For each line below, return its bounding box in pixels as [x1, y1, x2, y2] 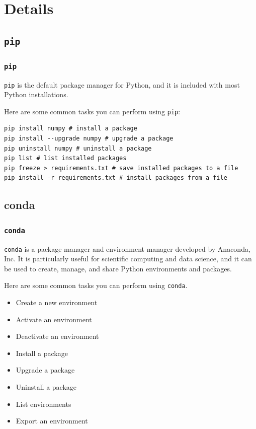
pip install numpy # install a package [4, 125, 137, 132]
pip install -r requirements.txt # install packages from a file [4, 174, 227, 182]
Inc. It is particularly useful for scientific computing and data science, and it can [4, 253, 252, 264]
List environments [16, 398, 71, 409]
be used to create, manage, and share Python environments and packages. [4, 263, 232, 273]
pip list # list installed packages [4, 155, 127, 162]
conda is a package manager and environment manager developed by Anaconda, [4, 243, 250, 254]
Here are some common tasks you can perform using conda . [4, 280, 188, 291]
